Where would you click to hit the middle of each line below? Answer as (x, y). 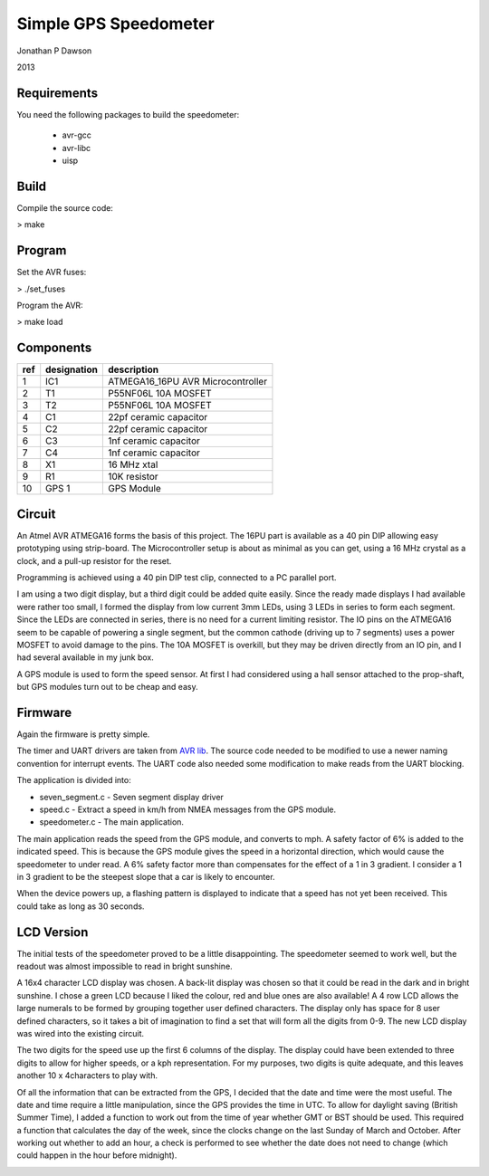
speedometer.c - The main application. (112, 822)
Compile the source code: (65, 207)
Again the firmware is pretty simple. (83, 734)
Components (54, 348)
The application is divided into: (74, 780)
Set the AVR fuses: (52, 272)
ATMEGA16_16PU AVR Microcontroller (187, 382)
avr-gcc (77, 135)
